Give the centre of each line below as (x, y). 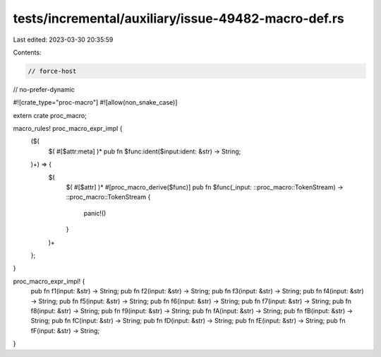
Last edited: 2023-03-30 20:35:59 (63, 40)
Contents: (27, 52)
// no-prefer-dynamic (44, 89)
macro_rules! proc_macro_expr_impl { (68, 129)
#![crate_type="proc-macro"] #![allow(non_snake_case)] (95, 103)
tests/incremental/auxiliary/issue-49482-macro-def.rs (179, 18)
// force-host (52, 71)
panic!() (95, 213)
